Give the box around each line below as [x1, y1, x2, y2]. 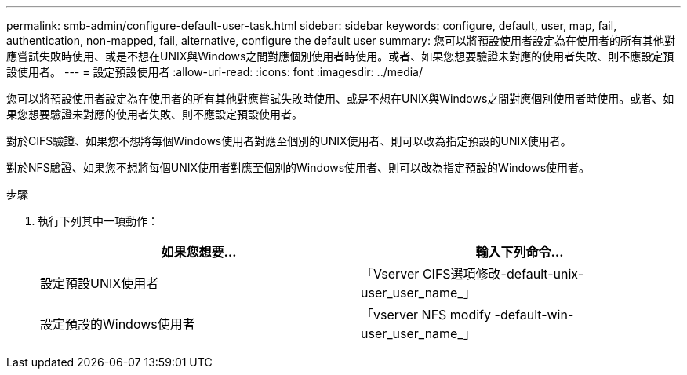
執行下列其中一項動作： [38, 214, 158, 228]
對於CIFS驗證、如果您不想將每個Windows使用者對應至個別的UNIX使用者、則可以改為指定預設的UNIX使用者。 [6, 134, 572, 147]
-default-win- [494, 307, 574, 322]
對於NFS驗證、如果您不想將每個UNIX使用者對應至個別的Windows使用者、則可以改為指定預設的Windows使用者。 [6, 161, 591, 174]
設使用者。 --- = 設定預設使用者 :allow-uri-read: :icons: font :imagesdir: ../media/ [6, 65, 423, 78]
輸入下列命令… [475, 244, 564, 260]
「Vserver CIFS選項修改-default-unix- [361, 266, 584, 282]
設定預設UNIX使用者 [40, 275, 159, 291]
